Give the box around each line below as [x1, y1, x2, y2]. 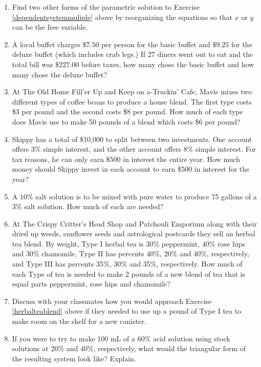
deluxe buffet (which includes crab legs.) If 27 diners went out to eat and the [12, 49, 253, 59]
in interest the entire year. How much [123, 153, 241, 164]
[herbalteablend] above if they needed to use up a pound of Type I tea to [12, 305, 242, 316]
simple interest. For [195, 144, 256, 154]
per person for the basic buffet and [101, 38, 210, 49]
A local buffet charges [12, 38, 80, 49]
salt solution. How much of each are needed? [24, 201, 164, 212]
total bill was [12, 58, 53, 69]
